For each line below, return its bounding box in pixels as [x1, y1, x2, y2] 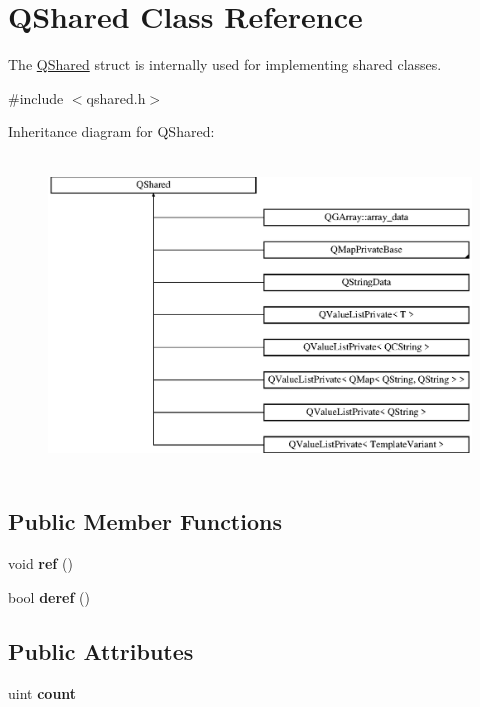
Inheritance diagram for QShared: [8, 121, 215, 142]
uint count [8, 682, 77, 703]
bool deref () [8, 586, 90, 607]
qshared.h [86, 87, 146, 108]
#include [8, 87, 64, 108]
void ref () [8, 553, 73, 574]
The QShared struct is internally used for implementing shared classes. [8, 54, 442, 75]
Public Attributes [8, 635, 194, 666]
